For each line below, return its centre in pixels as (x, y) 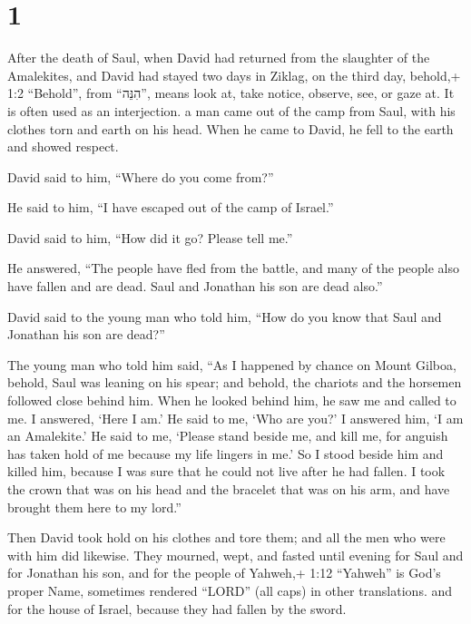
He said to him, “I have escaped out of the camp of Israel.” (171, 207)
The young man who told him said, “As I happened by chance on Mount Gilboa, (232, 364)
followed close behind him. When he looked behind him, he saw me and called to (232, 400)
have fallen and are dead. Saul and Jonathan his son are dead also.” (195, 286)
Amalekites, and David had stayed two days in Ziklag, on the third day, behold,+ (234, 75)
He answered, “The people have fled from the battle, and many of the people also (233, 268)
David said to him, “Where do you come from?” (141, 176)
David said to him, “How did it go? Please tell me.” (150, 237)
